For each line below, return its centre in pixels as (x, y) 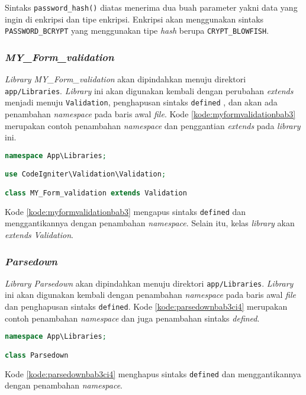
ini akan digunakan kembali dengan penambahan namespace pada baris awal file (150, 295)
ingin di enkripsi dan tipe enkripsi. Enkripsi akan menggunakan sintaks (134, 19)
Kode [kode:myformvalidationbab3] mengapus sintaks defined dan (125, 211)
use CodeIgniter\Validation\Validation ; (86, 174)
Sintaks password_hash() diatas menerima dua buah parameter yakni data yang (151, 7)
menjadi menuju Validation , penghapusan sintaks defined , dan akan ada (141, 102)
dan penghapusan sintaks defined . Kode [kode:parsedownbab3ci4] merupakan (146, 306)
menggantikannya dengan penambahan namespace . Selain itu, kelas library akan (150, 223)
